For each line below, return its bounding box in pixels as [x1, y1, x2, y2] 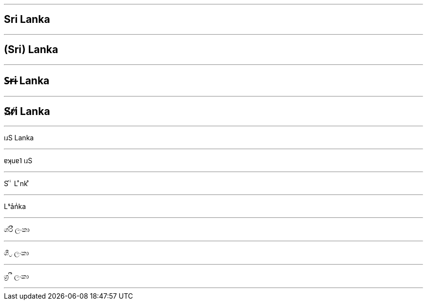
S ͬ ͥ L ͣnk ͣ [4, 179, 30, 188]
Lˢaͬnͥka [4, 202, 26, 211]
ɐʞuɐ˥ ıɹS [4, 156, 33, 165]
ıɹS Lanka [4, 133, 34, 142]
